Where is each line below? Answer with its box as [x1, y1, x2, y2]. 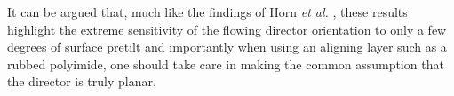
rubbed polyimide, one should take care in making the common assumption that [7, 54, 444, 73]
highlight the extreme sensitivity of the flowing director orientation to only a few [7, 20, 447, 38]
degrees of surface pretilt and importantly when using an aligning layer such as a [7, 37, 447, 56]
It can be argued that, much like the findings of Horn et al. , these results [7, 3, 408, 20]
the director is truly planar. [7, 72, 156, 91]
